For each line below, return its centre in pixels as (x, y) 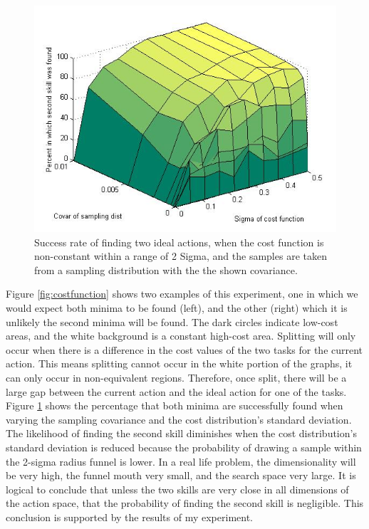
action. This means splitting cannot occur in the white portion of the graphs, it (179, 363)
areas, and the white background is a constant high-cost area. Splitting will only (181, 336)
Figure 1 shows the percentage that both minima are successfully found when (175, 405)
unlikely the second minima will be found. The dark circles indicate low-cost (172, 321)
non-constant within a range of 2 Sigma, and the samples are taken (181, 256)
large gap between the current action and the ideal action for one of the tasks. (176, 391)
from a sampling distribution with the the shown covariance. (166, 269)
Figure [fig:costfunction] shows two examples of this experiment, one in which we (182, 294)
